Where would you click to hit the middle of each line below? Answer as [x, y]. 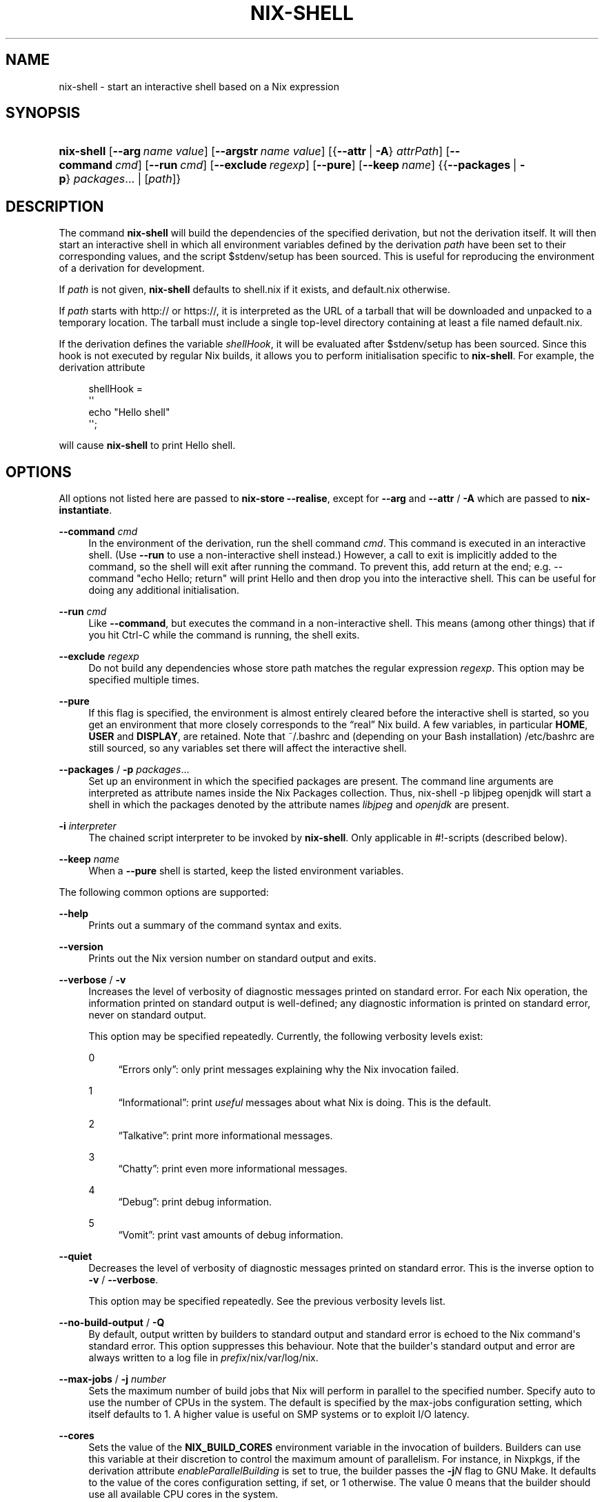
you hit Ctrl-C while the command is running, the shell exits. [224, 635]
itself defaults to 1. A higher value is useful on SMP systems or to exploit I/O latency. [279, 1414]
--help [74, 914]
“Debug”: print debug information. [195, 1202]
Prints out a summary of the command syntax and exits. [215, 925]
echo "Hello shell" [129, 412]
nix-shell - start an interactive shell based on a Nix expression [199, 86]
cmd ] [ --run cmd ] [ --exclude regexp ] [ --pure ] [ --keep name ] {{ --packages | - [320, 165]
